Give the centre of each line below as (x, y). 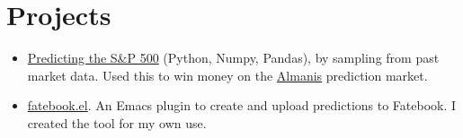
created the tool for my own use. (117, 122)
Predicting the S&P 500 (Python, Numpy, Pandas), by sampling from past (233, 58)
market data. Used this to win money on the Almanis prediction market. (227, 75)
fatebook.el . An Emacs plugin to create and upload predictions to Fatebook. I (242, 105)
